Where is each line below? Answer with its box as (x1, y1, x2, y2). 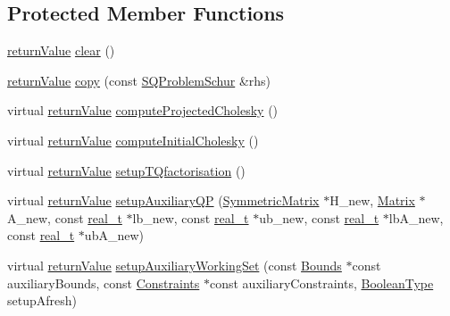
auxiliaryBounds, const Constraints (7, 273, 200, 292)
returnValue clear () (7, 41, 115, 60)
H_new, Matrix (329, 191, 415, 210)
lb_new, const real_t (132, 208, 249, 227)
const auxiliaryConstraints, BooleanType (209, 273, 434, 292)
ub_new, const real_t (259, 208, 379, 227)
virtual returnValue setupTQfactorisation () (7, 161, 246, 179)
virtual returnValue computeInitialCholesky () (7, 130, 259, 149)
